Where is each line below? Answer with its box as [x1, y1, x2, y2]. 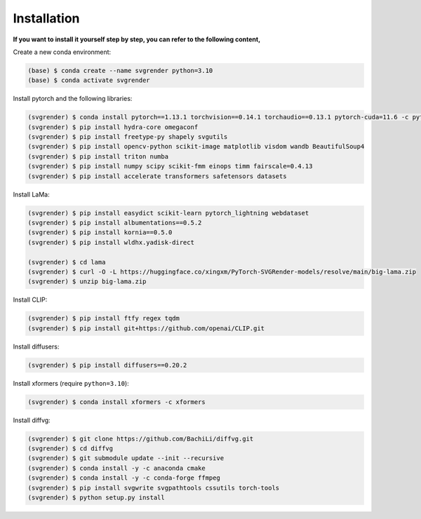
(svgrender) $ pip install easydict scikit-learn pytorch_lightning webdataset [27, 209, 309, 217]
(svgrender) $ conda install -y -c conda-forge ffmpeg [27, 474, 220, 482]
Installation [13, 11, 80, 26]
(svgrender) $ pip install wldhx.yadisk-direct [27, 238, 194, 246]
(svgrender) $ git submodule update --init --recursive [27, 454, 225, 462]
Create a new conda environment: [13, 48, 112, 56]
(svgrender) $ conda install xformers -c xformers [27, 398, 206, 406]
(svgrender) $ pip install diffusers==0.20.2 [27, 361, 187, 369]
